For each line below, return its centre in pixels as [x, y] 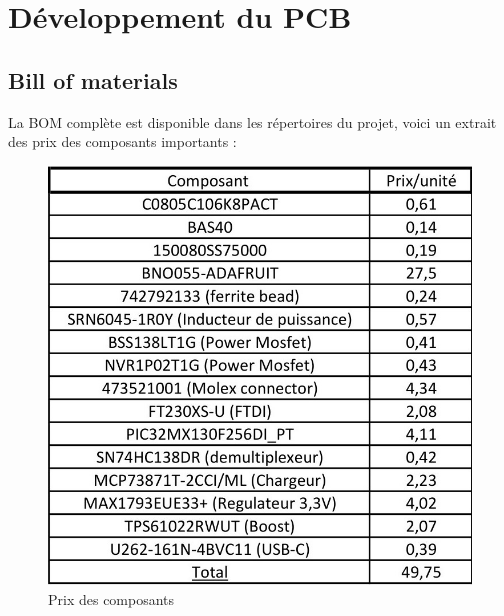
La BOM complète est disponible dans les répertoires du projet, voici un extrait [252, 121]
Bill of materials [93, 79]
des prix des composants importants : [122, 141]
